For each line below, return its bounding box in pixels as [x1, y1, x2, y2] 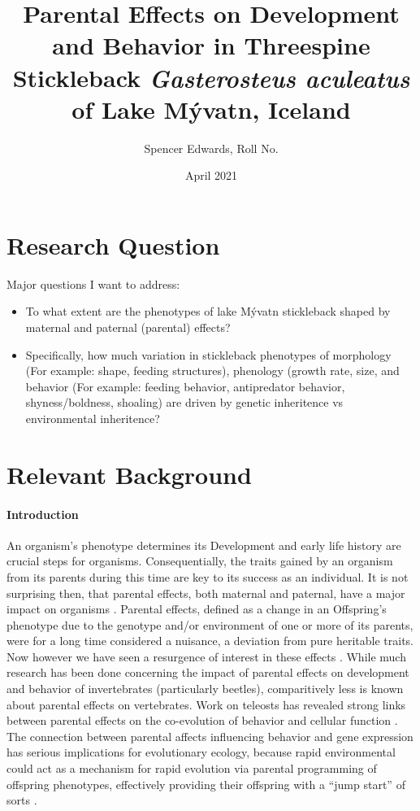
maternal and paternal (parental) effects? [25, 319, 231, 335]
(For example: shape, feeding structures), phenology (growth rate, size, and [25, 362, 400, 379]
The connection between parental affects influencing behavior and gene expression [6, 727, 414, 744]
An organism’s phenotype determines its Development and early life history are [6, 536, 401, 553]
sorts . [6, 791, 37, 809]
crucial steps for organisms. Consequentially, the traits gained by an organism [6, 552, 393, 569]
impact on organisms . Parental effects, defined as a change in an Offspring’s [6, 600, 387, 617]
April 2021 [184, 167, 238, 184]
